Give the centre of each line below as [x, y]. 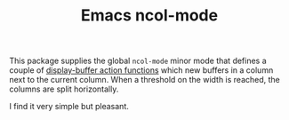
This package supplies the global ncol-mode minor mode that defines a [138, 61]
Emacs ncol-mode [149, 16]
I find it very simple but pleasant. [69, 107]
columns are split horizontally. [64, 89]
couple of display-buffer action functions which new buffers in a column [141, 70]
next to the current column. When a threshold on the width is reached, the [144, 80]
